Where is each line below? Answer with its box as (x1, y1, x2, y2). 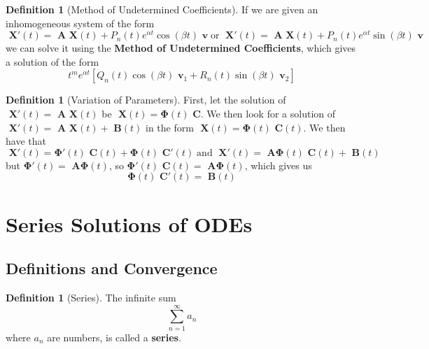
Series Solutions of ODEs (6, 209, 253, 238)
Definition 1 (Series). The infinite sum (6, 290, 176, 304)
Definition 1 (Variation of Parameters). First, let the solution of (6, 92, 286, 107)
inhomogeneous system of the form (6, 15, 155, 30)
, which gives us (244, 157, 312, 172)
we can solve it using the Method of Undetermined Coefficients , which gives (6, 41, 356, 55)
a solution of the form (6, 54, 99, 69)
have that (6, 134, 46, 148)
